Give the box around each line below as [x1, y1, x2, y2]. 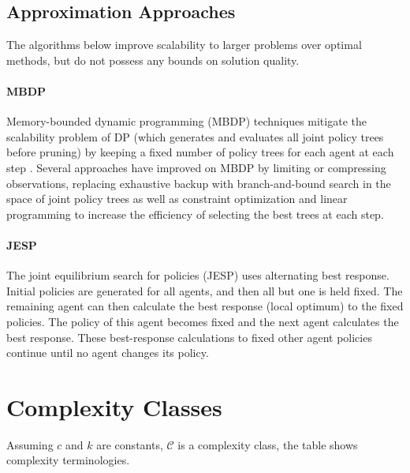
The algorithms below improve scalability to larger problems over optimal [6, 36, 362, 53]
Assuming [6, 436, 54, 452]
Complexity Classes [6, 390, 222, 422]
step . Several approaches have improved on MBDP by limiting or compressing [6, 159, 386, 175]
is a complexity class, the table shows [177, 436, 358, 452]
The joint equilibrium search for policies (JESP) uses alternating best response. [6, 267, 389, 283]
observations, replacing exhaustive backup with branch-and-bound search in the [6, 175, 391, 191]
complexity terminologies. [6, 452, 130, 468]
